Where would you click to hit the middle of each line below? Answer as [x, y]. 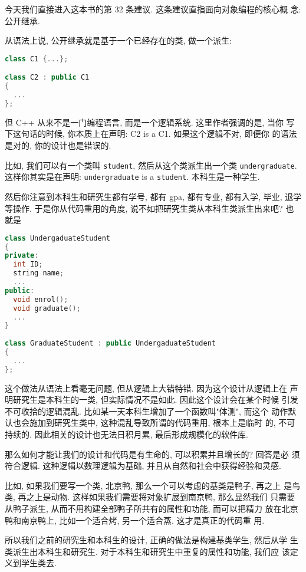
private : [22, 256]
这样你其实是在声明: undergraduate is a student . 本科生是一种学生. [132, 177]
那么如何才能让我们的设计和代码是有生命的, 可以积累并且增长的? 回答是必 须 [152, 454]
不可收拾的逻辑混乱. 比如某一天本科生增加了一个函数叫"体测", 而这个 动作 [147, 411]
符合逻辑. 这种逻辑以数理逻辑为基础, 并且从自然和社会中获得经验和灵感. [143, 466]
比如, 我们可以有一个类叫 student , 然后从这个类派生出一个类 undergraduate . [151, 165]
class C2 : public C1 [47, 78]
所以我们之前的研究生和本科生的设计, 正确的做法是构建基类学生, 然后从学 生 [152, 540]
